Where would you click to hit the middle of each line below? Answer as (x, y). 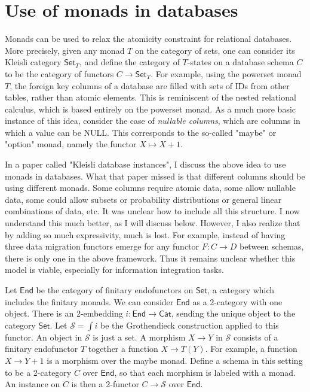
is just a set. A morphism (139, 337)
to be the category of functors (59, 73)
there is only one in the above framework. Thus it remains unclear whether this (150, 258)
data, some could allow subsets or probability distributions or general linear (143, 199)
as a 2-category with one (237, 301)
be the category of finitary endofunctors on (115, 290)
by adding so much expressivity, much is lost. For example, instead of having (145, 234)
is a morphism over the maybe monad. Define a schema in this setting (175, 360)
